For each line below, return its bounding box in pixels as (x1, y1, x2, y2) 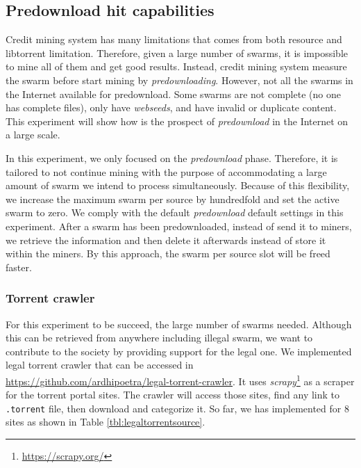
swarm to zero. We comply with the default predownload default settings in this (6, 205, 344, 220)
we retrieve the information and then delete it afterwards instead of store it (6, 232, 326, 247)
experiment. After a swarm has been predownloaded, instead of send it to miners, (6, 218, 352, 233)
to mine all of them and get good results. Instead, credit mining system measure (6, 59, 347, 74)
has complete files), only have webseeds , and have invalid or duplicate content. (6, 100, 337, 115)
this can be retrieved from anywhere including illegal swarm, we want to (6, 330, 313, 345)
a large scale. (6, 127, 60, 142)
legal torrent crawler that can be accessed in (6, 357, 194, 372)
